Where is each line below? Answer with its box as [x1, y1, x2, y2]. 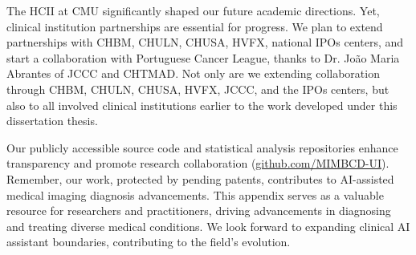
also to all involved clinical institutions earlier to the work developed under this [6, 96, 398, 113]
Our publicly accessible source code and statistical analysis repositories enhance [6, 139, 398, 156]
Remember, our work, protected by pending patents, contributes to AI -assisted [6, 170, 394, 187]
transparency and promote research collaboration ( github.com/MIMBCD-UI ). [6, 155, 389, 172]
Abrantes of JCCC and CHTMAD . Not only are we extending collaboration [6, 65, 380, 82]
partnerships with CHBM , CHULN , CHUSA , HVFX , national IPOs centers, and [6, 34, 404, 51]
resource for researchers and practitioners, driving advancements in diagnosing [6, 202, 391, 219]
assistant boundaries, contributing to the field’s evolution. [6, 233, 291, 250]
